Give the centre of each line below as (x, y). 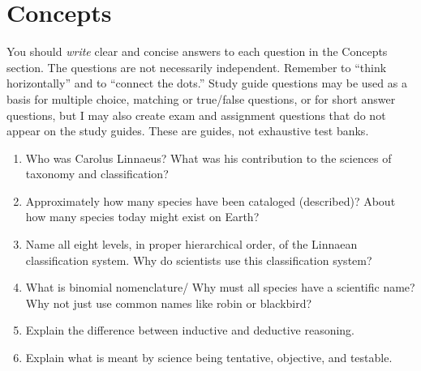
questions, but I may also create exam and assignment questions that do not (196, 115)
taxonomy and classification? (97, 174)
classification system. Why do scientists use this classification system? (199, 260)
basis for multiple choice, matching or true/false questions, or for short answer (201, 98)
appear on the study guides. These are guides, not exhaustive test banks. (188, 131)
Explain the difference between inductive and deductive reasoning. (190, 330)
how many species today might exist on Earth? (142, 217)
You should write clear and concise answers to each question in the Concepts (197, 51)
